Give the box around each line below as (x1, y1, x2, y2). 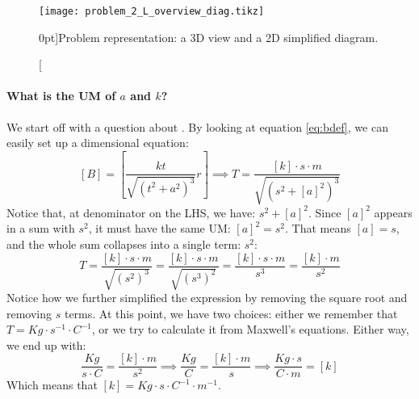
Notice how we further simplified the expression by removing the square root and (6, 289, 408, 306)
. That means (285, 220, 351, 237)
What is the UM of (6, 87, 116, 104)
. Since (308, 204, 341, 220)
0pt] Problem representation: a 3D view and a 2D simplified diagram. (39, 28, 379, 45)
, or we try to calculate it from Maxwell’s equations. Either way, (91, 321, 409, 338)
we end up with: (6, 336, 86, 353)
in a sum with (6, 220, 75, 237)
